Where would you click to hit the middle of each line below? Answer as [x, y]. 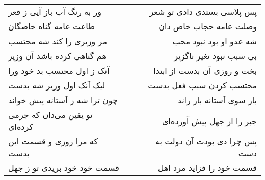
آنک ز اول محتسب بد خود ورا [59, 70]
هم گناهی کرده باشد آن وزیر [57, 56]
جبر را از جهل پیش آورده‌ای [209, 121]
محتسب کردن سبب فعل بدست [202, 85]
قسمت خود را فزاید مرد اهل [207, 168]
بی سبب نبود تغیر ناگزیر [215, 56]
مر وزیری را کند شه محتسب [58, 41]
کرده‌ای [21, 126]
